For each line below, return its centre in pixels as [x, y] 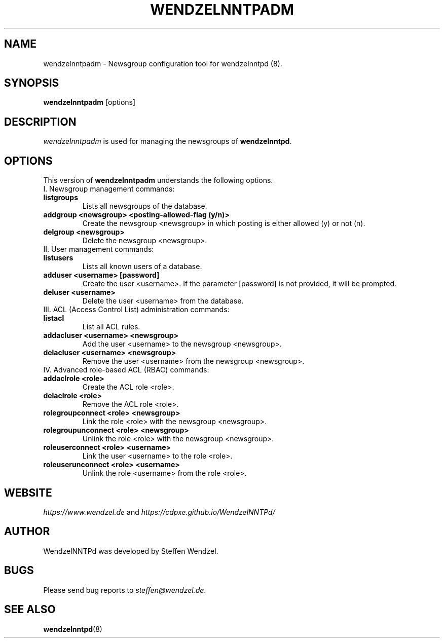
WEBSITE [28, 493]
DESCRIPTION [40, 122]
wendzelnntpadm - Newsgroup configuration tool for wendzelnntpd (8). [163, 63]
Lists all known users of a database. [142, 267]
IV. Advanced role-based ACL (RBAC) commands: [126, 370]
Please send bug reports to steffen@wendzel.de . [125, 590]
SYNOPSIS [32, 83]
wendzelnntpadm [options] [89, 102]
